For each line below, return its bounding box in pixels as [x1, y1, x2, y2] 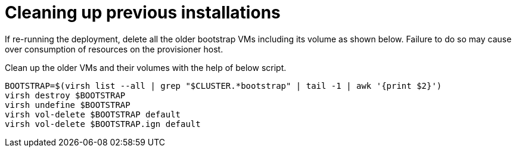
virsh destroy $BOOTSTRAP [5, 90, 126, 100]
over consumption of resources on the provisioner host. [5, 44, 223, 54]
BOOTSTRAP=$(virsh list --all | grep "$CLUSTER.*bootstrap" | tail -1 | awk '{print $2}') [5, 80, 442, 91]
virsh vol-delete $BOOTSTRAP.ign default [5, 119, 201, 129]
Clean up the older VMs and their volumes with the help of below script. [5, 62, 287, 73]
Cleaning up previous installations [5, 2, 281, 23]
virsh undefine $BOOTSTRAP [5, 100, 130, 110]
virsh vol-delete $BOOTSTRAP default [5, 109, 181, 119]
